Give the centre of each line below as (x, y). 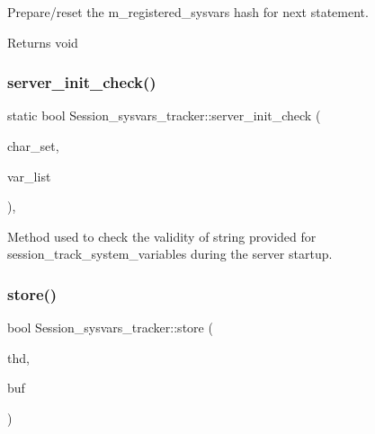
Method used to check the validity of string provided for (162, 236)
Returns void (43, 42)
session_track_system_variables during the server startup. (170, 254)
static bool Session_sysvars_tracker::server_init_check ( (164, 115)
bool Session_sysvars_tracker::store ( (110, 328)
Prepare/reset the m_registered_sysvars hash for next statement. (188, 12)
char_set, (33, 146)
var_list (29, 176)
